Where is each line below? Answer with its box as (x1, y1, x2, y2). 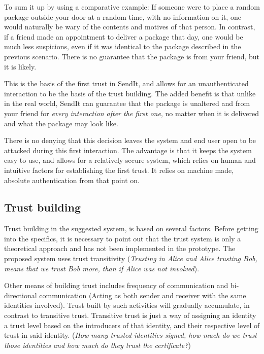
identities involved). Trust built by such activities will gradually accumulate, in (4, 300, 250, 310)
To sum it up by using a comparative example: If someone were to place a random (4, 2, 260, 12)
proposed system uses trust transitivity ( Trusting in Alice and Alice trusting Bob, (4, 253, 257, 264)
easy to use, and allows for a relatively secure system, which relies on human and (4, 155, 256, 165)
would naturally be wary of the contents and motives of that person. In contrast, (4, 21, 255, 32)
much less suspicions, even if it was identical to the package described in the (4, 41, 241, 52)
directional (4, 290, 37, 300)
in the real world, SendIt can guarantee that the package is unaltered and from (4, 98, 250, 109)
